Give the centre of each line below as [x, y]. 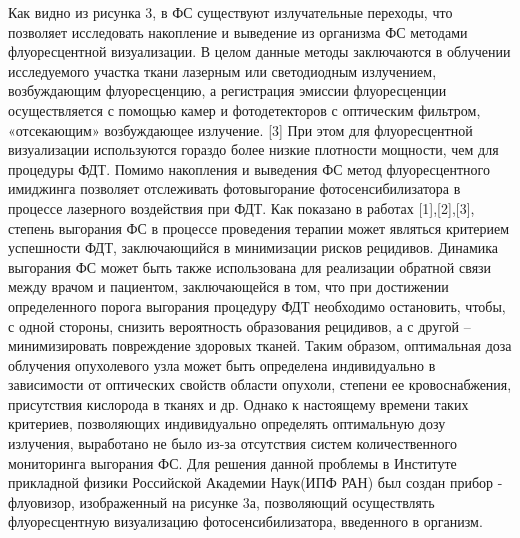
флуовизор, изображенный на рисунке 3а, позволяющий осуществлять [221, 501]
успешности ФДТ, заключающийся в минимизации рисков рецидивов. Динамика [253, 247]
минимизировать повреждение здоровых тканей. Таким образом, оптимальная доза [260, 345]
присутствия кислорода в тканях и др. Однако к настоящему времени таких [238, 403]
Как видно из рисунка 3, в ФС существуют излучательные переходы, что [230, 12]
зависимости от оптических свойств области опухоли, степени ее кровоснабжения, [260, 384]
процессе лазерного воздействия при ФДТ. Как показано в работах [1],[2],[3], [241, 207]
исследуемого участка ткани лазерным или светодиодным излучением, [222, 70]
